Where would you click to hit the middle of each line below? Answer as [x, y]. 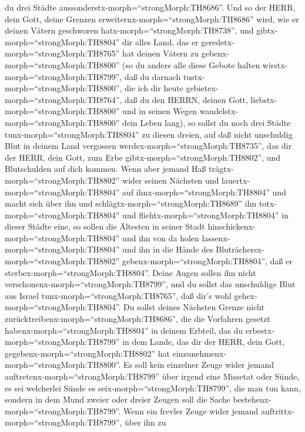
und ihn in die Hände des [168, 249]
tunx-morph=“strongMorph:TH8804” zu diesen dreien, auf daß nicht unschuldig [149, 134]
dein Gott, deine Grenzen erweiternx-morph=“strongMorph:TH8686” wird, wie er [152, 19]
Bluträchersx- [240, 249]
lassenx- [216, 237]
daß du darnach [153, 76]
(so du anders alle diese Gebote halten [191, 64]
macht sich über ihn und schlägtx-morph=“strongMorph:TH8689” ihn [131, 203]
